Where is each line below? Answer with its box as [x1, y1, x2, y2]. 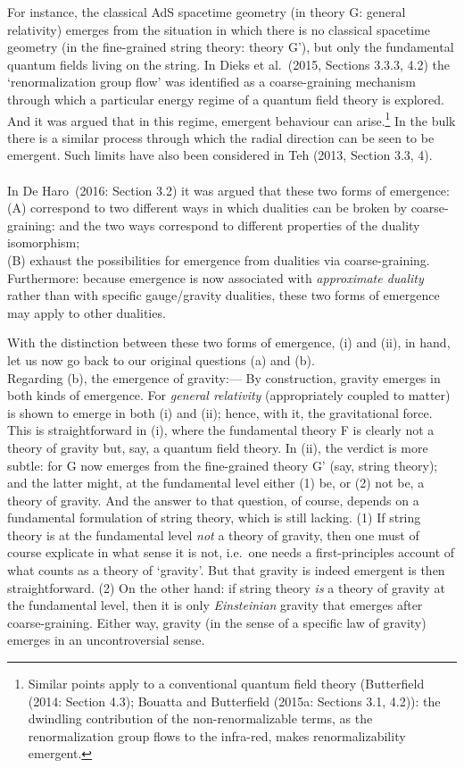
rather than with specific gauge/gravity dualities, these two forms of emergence [7, 286, 440, 305]
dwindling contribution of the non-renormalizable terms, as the [28, 709, 373, 728]
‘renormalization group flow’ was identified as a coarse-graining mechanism [7, 72, 416, 91]
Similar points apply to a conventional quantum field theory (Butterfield [28, 674, 425, 693]
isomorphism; [7, 233, 80, 252]
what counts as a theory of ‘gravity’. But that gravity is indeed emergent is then [7, 561, 445, 580]
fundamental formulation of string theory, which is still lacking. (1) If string [7, 508, 421, 527]
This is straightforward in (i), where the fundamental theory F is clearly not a [7, 421, 435, 439]
